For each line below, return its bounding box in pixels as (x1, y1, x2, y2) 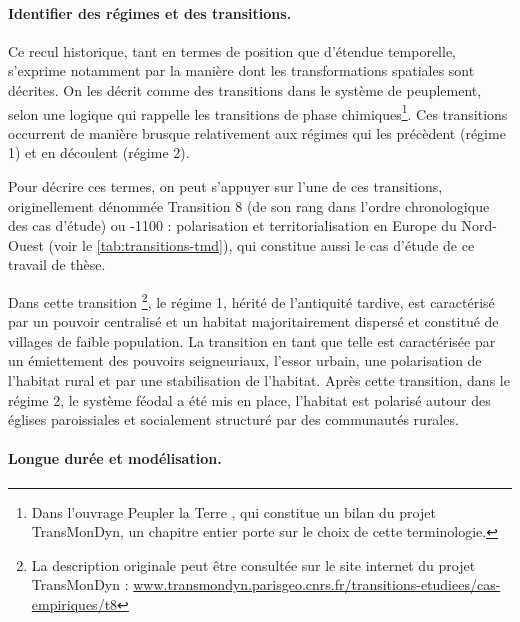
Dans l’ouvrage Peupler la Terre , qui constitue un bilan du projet (31, 501, 436, 522)
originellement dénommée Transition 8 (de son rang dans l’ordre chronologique (8, 195, 490, 216)
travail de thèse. (8, 254, 106, 275)
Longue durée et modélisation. (8, 448, 222, 469)
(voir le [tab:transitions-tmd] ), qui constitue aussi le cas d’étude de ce (48, 234, 475, 255)
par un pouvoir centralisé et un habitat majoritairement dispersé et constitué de (8, 311, 499, 332)
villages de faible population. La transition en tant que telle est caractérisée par (8, 330, 496, 351)
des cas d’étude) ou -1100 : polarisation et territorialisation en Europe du (8, 215, 457, 236)
